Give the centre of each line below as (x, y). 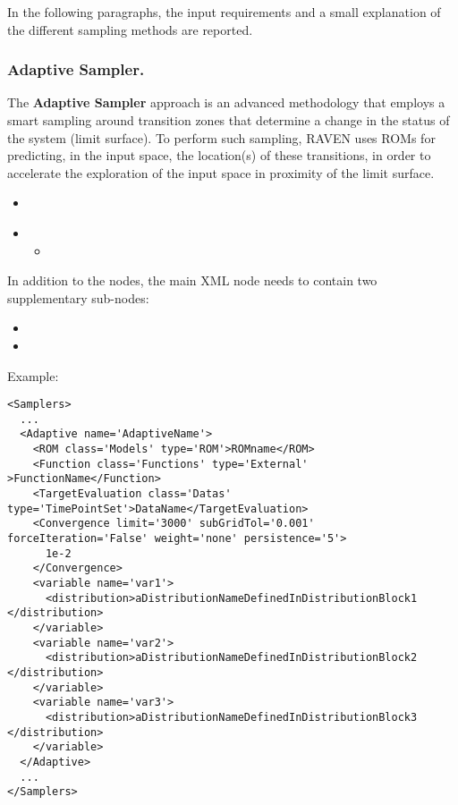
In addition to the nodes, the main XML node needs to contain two (192, 280)
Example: (33, 375)
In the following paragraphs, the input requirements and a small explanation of (224, 12)
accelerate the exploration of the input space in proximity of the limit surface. (221, 172)
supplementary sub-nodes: (78, 297)
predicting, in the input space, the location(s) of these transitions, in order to (219, 155)
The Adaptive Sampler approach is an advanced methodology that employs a (226, 102)
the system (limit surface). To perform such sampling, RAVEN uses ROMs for (221, 137)
